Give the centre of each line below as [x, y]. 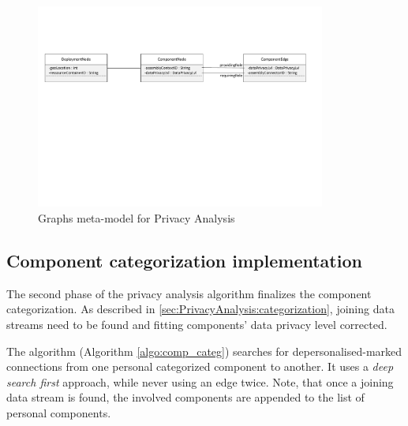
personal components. [59, 413]
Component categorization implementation [184, 261]
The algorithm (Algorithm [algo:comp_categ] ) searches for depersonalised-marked [204, 351]
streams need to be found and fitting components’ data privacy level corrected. [197, 325]
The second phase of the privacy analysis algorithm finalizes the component [189, 293]
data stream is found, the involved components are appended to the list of [185, 397]
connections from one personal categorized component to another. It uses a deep [200, 366]
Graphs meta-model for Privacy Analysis [137, 218]
